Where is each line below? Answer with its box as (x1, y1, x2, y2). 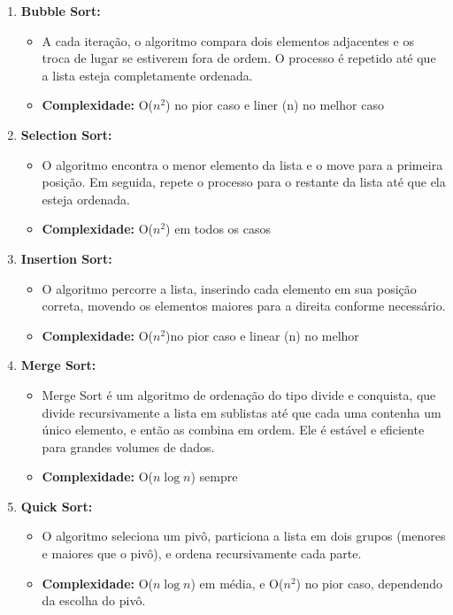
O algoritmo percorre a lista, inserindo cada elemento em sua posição (42, 279, 417, 297)
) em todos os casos (165, 219, 271, 238)
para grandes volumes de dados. (42, 437, 215, 456)
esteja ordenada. (42, 189, 130, 208)
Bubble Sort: (20, 2, 101, 19)
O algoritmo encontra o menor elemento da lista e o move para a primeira (42, 155, 443, 173)
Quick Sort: (20, 496, 93, 515)
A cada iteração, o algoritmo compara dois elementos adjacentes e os (42, 31, 414, 50)
